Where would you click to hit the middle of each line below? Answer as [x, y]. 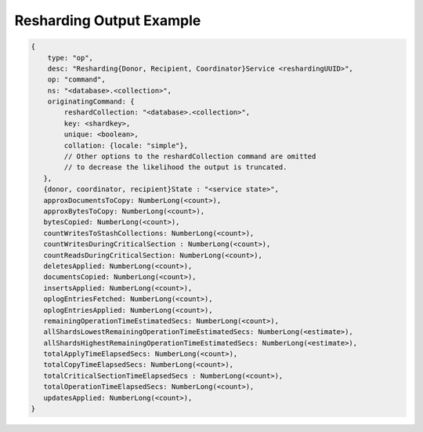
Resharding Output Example [108, 20]
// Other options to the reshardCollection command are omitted [190, 156]
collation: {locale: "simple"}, [126, 145]
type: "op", [70, 58]
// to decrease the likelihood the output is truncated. [175, 167]
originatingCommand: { [91, 102]
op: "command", [76, 80]
